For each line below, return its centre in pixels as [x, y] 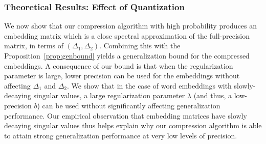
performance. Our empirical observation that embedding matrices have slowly [126, 115]
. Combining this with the [140, 46]
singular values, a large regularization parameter [109, 95]
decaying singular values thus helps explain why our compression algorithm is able [133, 125]
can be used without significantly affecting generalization [131, 105]
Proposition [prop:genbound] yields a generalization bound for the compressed [127, 55]
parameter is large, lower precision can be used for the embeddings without [122, 76]
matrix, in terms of [34, 46]
